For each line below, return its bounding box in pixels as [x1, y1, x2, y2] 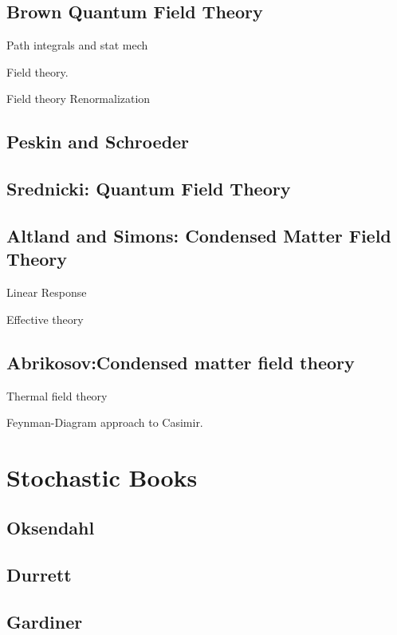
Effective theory [6, 310, 84, 327]
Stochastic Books [6, 460, 198, 493]
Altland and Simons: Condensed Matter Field [6, 223, 391, 247]
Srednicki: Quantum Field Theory [6, 176, 291, 201]
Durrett [6, 562, 72, 587]
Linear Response [6, 284, 87, 301]
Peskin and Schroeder [6, 129, 190, 154]
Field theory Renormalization [6, 90, 151, 107]
